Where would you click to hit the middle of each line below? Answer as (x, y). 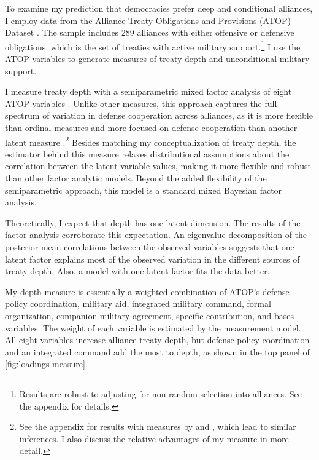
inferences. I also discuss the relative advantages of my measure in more (154, 438)
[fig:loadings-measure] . (46, 364)
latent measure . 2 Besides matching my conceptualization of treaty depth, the (151, 141)
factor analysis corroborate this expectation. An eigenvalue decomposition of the (156, 235)
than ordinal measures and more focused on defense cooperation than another (151, 127)
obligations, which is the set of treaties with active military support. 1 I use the (153, 46)
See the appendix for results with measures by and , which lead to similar (158, 426)
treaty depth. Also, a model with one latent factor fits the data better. (137, 271)
